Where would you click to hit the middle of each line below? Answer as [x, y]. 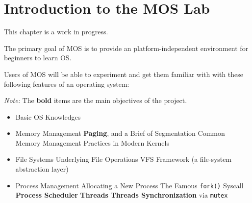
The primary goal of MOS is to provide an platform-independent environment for [126, 48]
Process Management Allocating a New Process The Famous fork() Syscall [129, 185]
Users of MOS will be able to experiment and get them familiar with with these [124, 74]
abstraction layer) [42, 169]
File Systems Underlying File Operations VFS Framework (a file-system [124, 159]
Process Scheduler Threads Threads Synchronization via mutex [122, 195]
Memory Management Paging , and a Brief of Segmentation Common [120, 133]
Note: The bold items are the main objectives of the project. [96, 100]
